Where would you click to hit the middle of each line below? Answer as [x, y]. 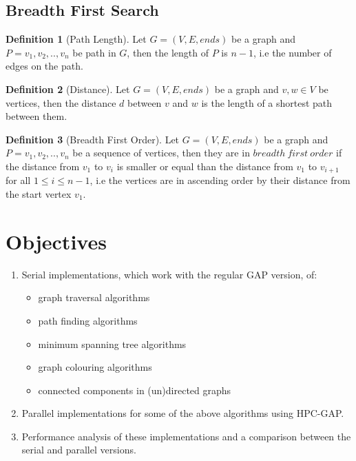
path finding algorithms [88, 320]
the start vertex [39, 194]
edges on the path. [44, 66]
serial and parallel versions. [79, 450]
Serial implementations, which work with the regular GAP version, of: [169, 274]
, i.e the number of [292, 52]
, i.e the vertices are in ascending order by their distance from [220, 180]
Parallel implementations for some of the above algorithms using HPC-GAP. [183, 413]
